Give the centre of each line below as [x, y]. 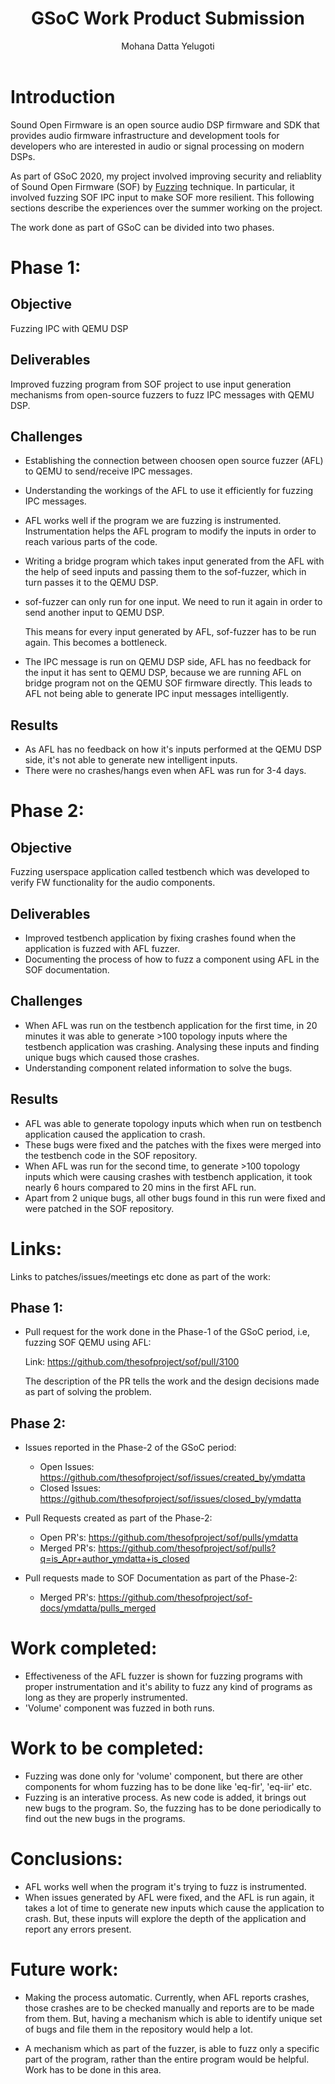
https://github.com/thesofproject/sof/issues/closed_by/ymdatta [170, 1499]
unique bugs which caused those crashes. [112, 1057]
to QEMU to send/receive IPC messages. [108, 471]
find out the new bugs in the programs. [105, 1818]
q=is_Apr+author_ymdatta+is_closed [114, 1559]
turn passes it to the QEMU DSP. [91, 583]
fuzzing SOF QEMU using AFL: [88, 1343]
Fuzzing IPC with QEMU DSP [69, 328]
